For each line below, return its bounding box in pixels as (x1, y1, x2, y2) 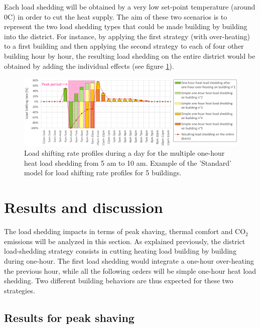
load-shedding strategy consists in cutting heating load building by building (4, 246, 236, 256)
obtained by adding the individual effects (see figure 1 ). (4, 60, 174, 71)
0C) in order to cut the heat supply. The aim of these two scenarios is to (4, 11, 227, 22)
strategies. (4, 285, 35, 295)
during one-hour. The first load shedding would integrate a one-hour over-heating (4, 255, 254, 266)
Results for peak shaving (4, 309, 135, 325)
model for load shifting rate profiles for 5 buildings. (24, 167, 182, 178)
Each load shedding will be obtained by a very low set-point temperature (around (4, 2, 255, 12)
